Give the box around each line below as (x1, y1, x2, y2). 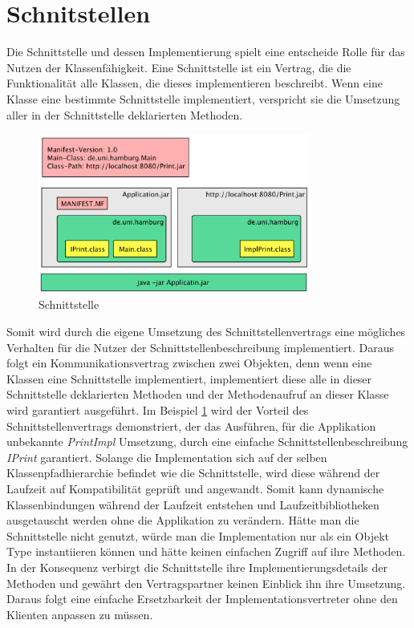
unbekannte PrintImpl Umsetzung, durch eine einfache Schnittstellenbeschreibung (6, 433, 408, 450)
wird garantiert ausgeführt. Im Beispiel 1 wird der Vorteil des (6, 401, 309, 418)
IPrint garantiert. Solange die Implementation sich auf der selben (6, 448, 327, 465)
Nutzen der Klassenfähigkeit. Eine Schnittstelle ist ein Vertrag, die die (6, 59, 351, 75)
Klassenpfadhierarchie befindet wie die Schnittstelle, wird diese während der (6, 464, 380, 481)
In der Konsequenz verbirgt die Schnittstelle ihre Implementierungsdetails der (6, 558, 388, 575)
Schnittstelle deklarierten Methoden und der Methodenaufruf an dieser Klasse (6, 386, 389, 403)
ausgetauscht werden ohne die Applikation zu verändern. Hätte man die (6, 512, 359, 529)
